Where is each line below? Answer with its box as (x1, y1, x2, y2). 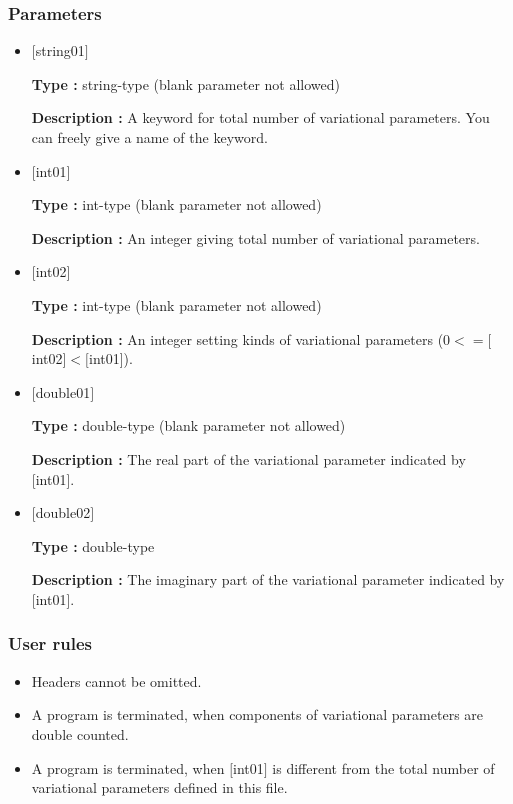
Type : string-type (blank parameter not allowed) (31, 73, 340, 94)
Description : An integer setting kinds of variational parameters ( (31, 328, 444, 349)
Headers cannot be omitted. (31, 670, 202, 691)
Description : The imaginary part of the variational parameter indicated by (31, 569, 505, 590)
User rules (8, 631, 93, 656)
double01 (35, 381, 91, 402)
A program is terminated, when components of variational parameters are (31, 704, 484, 725)
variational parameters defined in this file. (31, 777, 288, 798)
